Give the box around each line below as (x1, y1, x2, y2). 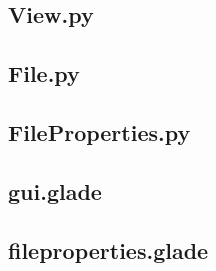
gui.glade (8, 175, 102, 206)
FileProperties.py (8, 116, 191, 147)
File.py (8, 58, 80, 89)
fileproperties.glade (8, 234, 209, 265)
